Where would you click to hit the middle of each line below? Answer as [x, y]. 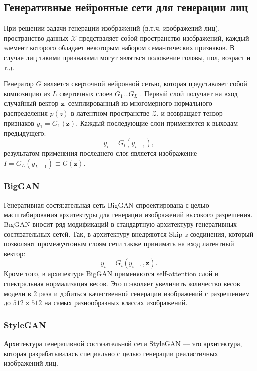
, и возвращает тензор [190, 112]
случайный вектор [31, 103]
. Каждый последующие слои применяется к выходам [157, 122]
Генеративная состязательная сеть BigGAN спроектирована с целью [107, 204]
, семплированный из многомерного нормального [138, 103]
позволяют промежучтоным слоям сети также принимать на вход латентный [119, 244]
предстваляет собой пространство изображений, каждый [164, 37]
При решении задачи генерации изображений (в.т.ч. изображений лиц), [112, 28]
